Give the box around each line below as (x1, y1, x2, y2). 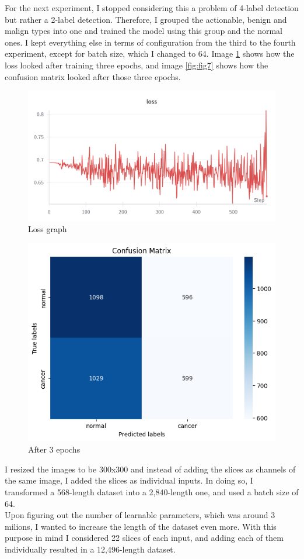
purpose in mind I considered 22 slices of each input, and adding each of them (5, 532, 284, 544)
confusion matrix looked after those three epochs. (5, 70, 181, 82)
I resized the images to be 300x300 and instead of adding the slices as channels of (5, 463, 296, 475)
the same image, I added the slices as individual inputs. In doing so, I (5, 474, 253, 486)
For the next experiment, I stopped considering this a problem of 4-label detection (5, 2, 299, 13)
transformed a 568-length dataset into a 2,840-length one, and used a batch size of (5, 485, 299, 498)
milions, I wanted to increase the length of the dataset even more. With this (5, 520, 277, 532)
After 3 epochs (28, 443, 81, 456)
